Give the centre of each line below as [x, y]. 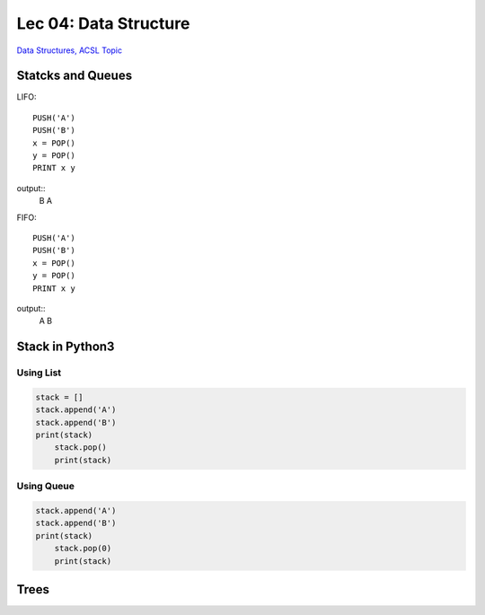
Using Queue [46, 487]
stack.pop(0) [83, 549]
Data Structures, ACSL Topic [70, 50]
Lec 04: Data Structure [103, 23]
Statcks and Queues [75, 76]
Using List [39, 373]
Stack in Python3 [66, 347]
